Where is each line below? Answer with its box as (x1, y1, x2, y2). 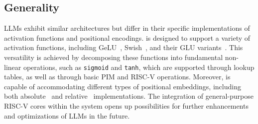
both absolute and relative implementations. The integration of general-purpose (4, 91, 254, 101)
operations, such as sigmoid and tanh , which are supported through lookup (23, 62, 255, 72)
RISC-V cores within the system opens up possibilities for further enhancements (4, 101, 249, 111)
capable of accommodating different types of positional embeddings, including (4, 81, 241, 91)
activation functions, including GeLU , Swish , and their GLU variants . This (4, 42, 243, 53)
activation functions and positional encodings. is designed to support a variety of (4, 32, 251, 43)
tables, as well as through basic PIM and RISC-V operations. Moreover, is (4, 71, 231, 82)
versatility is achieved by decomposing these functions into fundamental (4, 52, 223, 62)
